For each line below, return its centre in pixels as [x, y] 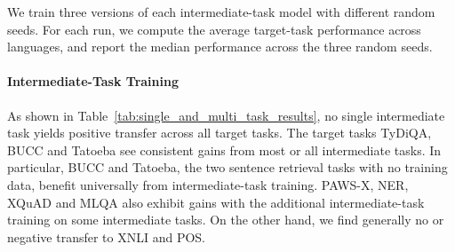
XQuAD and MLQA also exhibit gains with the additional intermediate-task [216, 202]
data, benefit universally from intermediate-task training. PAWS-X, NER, [208, 184]
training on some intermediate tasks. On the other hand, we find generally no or [226, 220]
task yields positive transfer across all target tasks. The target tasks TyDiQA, [220, 133]
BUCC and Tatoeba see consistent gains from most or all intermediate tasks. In [224, 150]
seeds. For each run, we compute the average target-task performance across [214, 29]
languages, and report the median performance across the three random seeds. [220, 47]
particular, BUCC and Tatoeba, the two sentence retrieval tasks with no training [227, 167]
